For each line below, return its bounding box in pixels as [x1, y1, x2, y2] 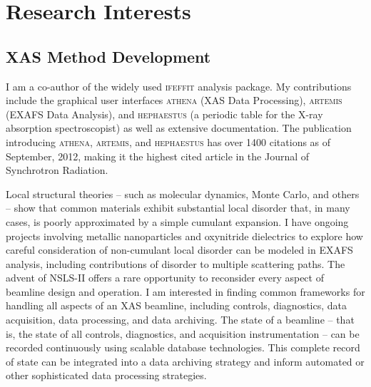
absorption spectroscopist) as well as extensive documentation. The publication [6, 120, 352, 135]
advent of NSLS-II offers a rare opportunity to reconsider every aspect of [6, 270, 324, 285]
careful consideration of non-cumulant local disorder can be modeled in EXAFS [6, 242, 353, 257]
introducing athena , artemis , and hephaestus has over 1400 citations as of [6, 134, 331, 149]
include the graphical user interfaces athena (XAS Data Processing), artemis [6, 93, 342, 108]
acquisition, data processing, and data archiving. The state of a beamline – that [6, 312, 355, 327]
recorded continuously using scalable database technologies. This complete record [6, 340, 360, 355]
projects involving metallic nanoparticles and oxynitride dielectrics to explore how [6, 228, 363, 243]
